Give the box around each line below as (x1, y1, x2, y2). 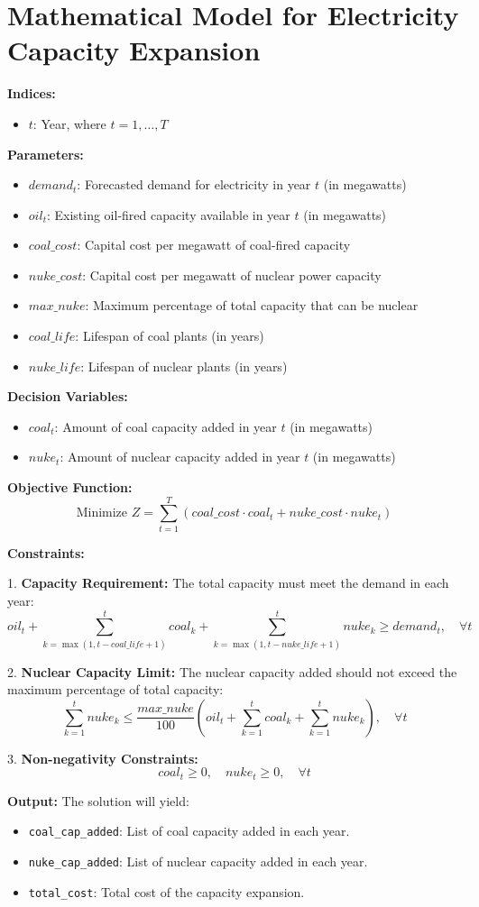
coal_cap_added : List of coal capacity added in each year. (28, 821, 350, 840)
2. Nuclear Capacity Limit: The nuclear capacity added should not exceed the (7, 662, 457, 681)
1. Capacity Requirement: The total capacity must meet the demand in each (7, 573, 449, 592)
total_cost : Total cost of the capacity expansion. (28, 882, 305, 901)
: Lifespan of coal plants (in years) (75, 326, 264, 345)
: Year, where (32, 114, 106, 133)
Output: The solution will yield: (7, 791, 189, 810)
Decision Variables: (7, 387, 128, 406)
